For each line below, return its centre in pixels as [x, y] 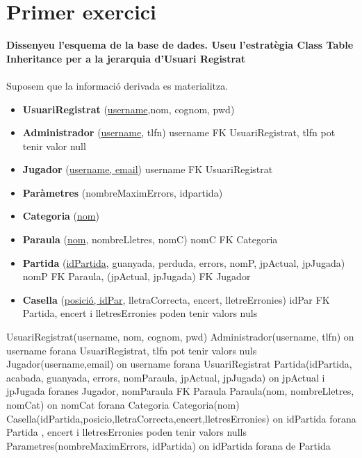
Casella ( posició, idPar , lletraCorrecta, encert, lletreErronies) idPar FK [176, 299]
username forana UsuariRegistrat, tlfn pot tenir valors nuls [132, 350]
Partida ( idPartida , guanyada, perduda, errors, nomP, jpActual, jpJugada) [184, 262]
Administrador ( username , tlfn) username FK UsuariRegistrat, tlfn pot [179, 132]
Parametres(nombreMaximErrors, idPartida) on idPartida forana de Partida [168, 445]
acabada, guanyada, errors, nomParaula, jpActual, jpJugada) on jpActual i [166, 377]
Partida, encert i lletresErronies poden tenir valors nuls [140, 313]
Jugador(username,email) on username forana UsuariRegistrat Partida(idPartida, [179, 364]
